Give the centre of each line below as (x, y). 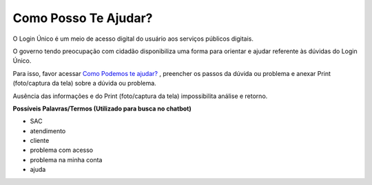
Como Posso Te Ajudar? (83, 18)
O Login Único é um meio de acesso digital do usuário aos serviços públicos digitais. (133, 39)
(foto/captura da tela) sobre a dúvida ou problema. (84, 84)
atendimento (48, 130)
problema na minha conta (66, 159)
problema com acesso (61, 150)
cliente (40, 141)
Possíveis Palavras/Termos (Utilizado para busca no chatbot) (102, 108)
